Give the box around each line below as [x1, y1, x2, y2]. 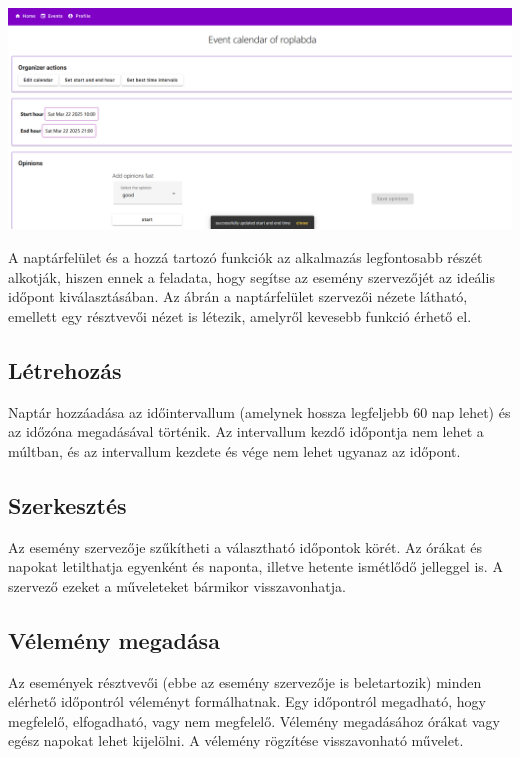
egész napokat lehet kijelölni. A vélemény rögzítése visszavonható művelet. [8, 730, 464, 751]
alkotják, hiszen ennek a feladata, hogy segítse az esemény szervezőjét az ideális [8, 266, 495, 287]
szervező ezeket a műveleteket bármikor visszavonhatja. [8, 575, 346, 596]
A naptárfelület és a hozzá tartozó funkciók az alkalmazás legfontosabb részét [8, 247, 483, 268]
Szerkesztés [8, 489, 127, 520]
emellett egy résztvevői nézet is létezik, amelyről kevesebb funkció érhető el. [8, 305, 472, 326]
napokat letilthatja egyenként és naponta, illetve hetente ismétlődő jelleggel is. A [8, 556, 503, 577]
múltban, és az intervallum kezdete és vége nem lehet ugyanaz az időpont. [8, 440, 461, 461]
